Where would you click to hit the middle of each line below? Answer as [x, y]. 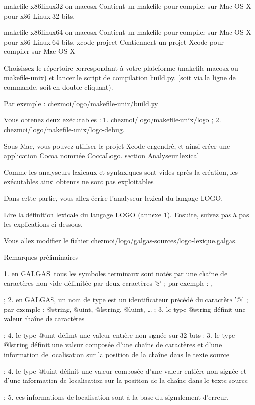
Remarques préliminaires [41, 257]
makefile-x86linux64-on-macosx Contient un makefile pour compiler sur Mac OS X [127, 32]
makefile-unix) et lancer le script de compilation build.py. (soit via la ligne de [120, 77]
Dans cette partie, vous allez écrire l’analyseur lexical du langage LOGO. [114, 198]
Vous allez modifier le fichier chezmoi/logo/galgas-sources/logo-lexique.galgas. [121, 240]
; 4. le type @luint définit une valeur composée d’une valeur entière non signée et [125, 370]
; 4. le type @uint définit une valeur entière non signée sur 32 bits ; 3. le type [120, 335]
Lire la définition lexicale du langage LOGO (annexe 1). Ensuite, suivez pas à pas [127, 214]
